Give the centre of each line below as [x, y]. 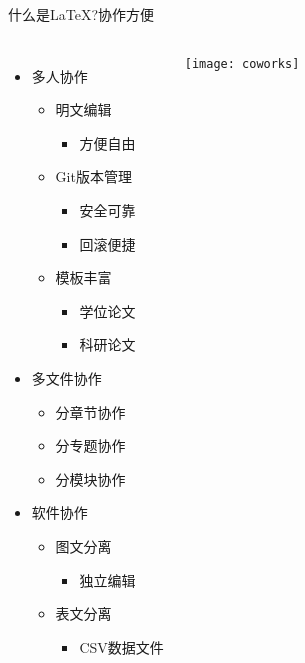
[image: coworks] [242, 63]
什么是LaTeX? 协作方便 [81, 14]
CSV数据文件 [121, 646]
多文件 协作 [66, 377]
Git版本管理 [93, 176]
